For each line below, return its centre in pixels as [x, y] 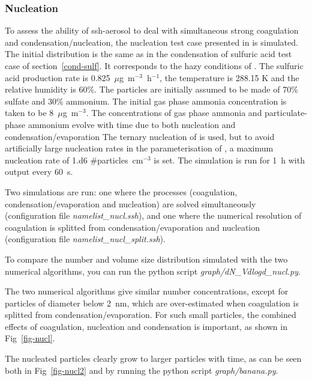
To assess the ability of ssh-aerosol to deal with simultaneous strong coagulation [152, 30]
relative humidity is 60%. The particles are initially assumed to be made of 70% [151, 89]
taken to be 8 [29, 113]
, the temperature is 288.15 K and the [229, 77]
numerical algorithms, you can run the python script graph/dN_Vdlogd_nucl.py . [153, 271]
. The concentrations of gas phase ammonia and [174, 113]
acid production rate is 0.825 [58, 77]
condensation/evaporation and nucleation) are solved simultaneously [130, 203]
